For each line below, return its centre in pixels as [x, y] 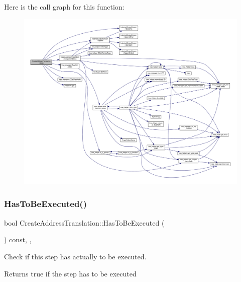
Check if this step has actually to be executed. [75, 256]
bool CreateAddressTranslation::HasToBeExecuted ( [84, 222]
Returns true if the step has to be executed [70, 273]
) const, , [18, 239]
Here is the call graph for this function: [64, 7]
